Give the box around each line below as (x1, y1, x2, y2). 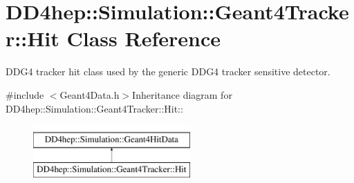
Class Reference (66, 24, 221, 52)
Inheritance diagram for (132, 87, 232, 102)
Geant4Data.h (59, 87, 120, 102)
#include (6, 87, 44, 102)
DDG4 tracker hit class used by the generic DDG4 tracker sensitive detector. (6, 64, 330, 79)
